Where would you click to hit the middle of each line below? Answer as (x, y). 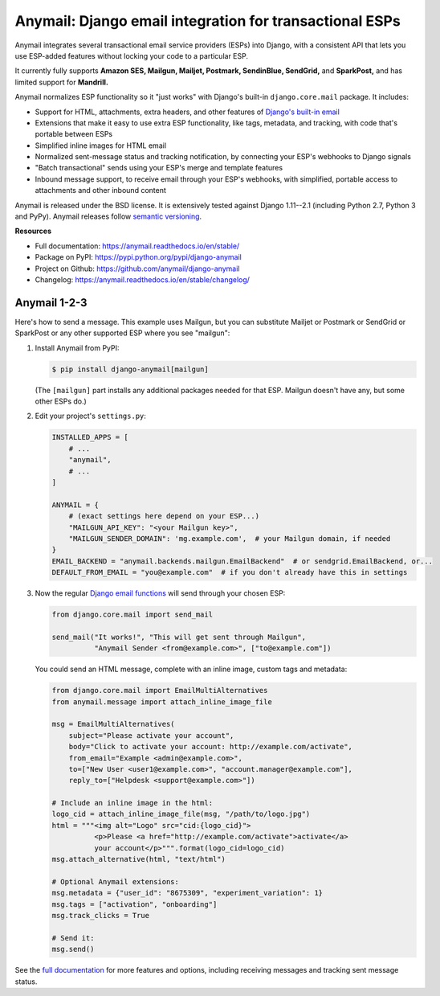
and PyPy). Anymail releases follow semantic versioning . (108, 216)
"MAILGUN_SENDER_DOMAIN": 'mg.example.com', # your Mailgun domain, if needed (230, 538)
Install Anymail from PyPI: (77, 348)
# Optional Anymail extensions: (116, 881)
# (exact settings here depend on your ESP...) (164, 516)
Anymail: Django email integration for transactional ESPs (208, 21)
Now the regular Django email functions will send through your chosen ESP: (160, 593)
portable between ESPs (74, 134)
